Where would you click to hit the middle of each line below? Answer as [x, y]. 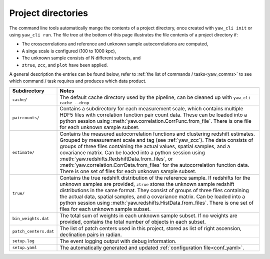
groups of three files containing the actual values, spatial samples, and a [145, 146]
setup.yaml [25, 248]
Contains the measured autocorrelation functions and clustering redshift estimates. [157, 134]
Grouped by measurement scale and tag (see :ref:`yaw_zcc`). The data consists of [156, 140]
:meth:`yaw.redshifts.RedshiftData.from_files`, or [116, 159]
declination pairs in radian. [91, 235]
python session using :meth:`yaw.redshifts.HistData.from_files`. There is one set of [157, 203]
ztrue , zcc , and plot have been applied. [65, 65]
